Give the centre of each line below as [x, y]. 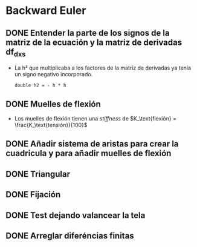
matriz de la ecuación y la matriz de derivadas [94, 42]
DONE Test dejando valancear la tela [76, 215]
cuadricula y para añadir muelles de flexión [89, 153]
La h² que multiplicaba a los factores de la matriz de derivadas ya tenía [103, 68]
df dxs [16, 52]
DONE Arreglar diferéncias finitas [70, 236]
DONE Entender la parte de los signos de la [88, 33]
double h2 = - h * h [40, 85]
